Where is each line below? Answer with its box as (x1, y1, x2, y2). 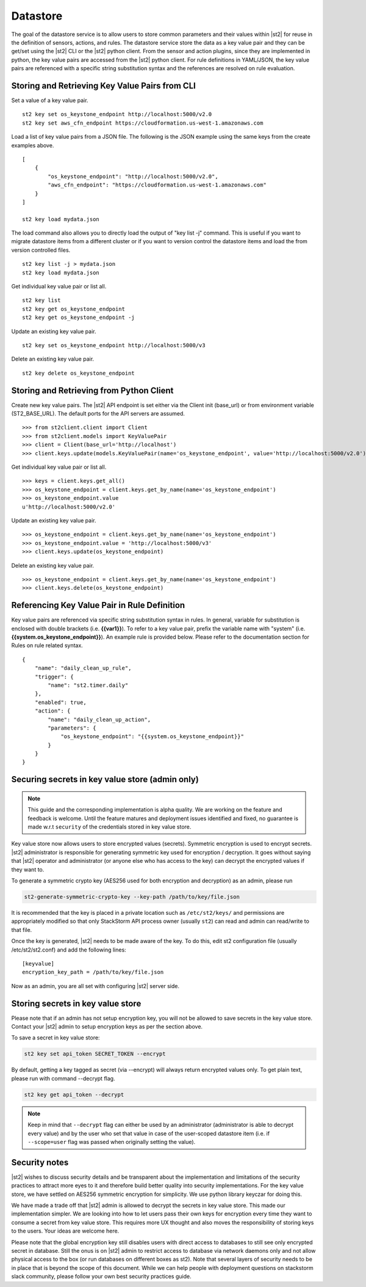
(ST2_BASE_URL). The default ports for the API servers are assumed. (11, 410, 185, 417)
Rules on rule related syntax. (11, 642, 84, 649)
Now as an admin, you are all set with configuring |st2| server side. (11, 982, 180, 989)
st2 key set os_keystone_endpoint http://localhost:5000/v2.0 (22, 111, 212, 118)
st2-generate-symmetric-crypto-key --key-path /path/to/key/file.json (24, 893, 240, 900)
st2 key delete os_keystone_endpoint (22, 370, 135, 376)
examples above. (11, 141, 54, 149)
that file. (11, 926, 32, 933)
